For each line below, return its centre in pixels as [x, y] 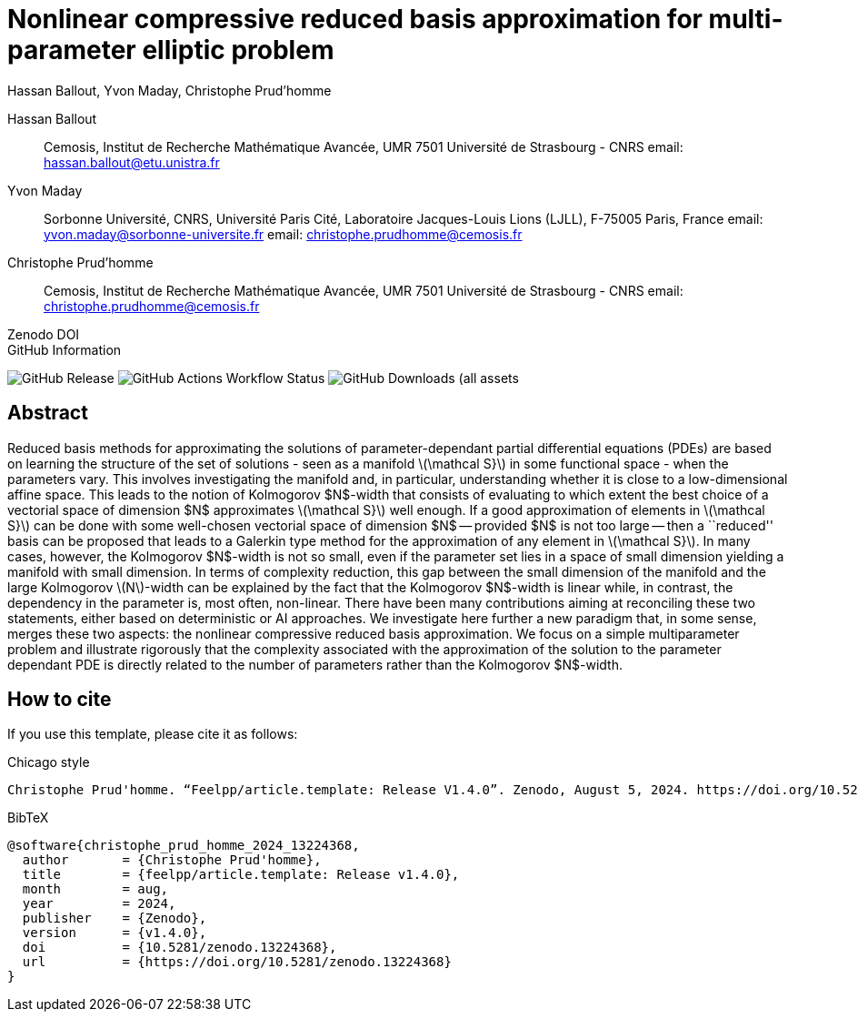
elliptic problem [238, 50]
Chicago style [49, 762]
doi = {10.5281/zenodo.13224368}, [180, 948]
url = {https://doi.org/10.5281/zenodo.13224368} [237, 962]
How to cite [60, 700]
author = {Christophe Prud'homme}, [172, 860]
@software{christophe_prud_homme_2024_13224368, [184, 846]
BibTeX [28, 818]
